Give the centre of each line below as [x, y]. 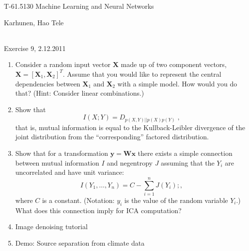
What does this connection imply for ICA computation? [98, 210]
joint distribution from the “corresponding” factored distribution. [112, 137]
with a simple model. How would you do [177, 83]
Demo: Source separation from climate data [80, 243]
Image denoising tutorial [51, 226]
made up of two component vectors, [174, 64]
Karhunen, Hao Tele [34, 22]
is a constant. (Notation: [78, 200]
